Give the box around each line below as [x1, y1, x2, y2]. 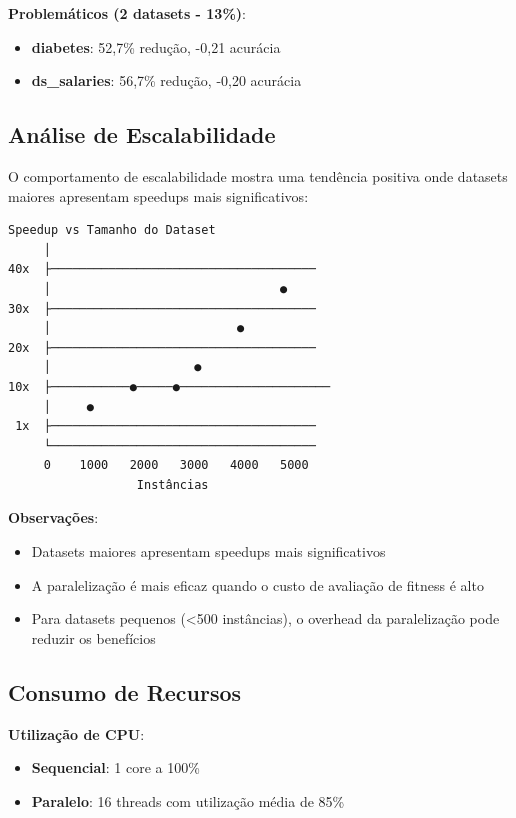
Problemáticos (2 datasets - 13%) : [8, 3, 246, 23]
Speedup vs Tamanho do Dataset [8, 223, 216, 238]
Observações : [8, 507, 99, 528]
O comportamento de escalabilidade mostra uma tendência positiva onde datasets [8, 165, 508, 186]
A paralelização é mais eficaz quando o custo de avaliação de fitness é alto [31, 574, 484, 595]
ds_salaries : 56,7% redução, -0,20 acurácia [31, 70, 302, 91]
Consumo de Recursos [8, 676, 242, 707]
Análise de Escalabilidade [8, 119, 276, 150]
